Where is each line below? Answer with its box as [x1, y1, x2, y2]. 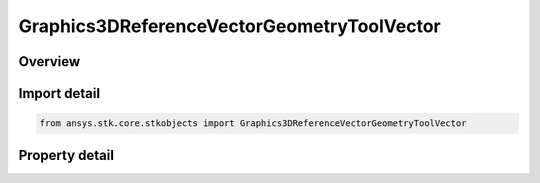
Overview [18, 53, 81, 70]
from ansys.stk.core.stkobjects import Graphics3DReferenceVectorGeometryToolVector [39, 118, 467, 129]
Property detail [18, 146, 115, 164]
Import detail [18, 85, 100, 102]
